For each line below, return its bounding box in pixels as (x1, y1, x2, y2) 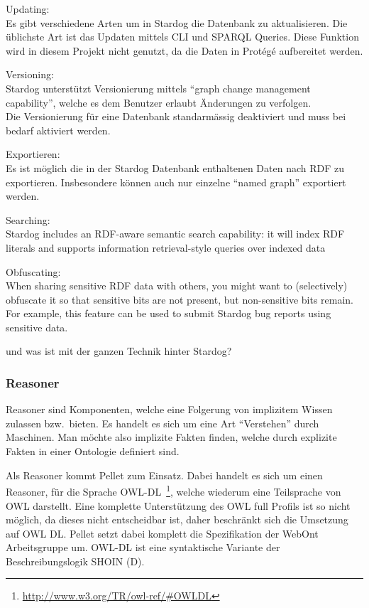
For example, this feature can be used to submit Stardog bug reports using (6, 306, 331, 321)
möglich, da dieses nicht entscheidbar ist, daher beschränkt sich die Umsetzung (6, 512, 348, 527)
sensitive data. (6, 319, 68, 334)
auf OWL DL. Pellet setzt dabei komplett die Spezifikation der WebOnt (6, 526, 319, 540)
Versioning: (6, 67, 54, 82)
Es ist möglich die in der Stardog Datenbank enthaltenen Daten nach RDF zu (6, 160, 345, 175)
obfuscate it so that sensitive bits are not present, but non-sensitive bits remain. (6, 292, 354, 306)
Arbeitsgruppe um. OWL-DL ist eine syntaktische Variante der (6, 540, 280, 555)
